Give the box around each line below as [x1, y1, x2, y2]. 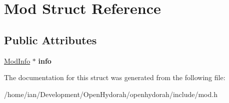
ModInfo [4, 55, 30, 66]
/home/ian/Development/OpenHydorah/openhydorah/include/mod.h [4, 89, 217, 99]
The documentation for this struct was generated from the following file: [4, 72, 225, 83]
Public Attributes [4, 32, 97, 47]
